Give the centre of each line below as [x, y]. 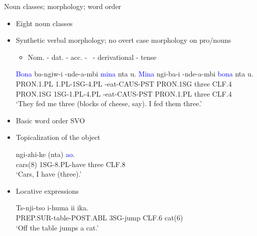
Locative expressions [47, 190]
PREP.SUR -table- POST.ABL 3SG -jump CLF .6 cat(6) [99, 217]
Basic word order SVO [50, 120]
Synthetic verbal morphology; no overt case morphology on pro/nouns [123, 40]
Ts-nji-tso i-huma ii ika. [52, 208]
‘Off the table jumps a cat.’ [57, 227]
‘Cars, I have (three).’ [49, 174]
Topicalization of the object [58, 137]
